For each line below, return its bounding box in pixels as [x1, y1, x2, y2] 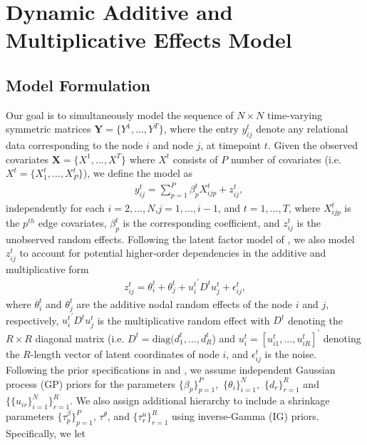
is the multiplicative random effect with [97, 312, 270, 327]
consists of [172, 151, 218, 166]
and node [153, 138, 193, 153]
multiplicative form [6, 261, 89, 276]
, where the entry [163, 121, 239, 136]
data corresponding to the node [6, 138, 143, 153]
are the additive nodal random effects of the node [76, 296, 293, 311]
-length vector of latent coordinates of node [30, 346, 219, 361]
